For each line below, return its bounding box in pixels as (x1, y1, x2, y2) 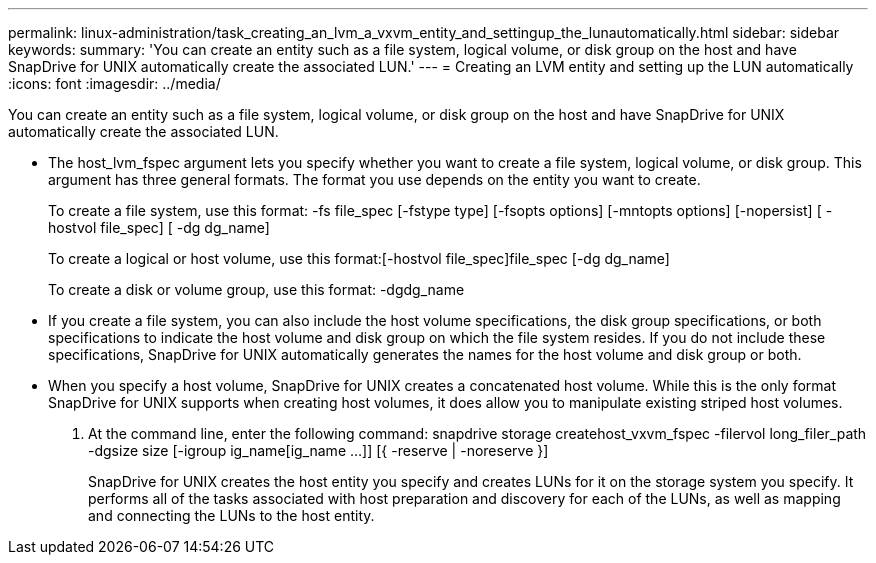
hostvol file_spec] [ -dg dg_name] (48, 219, 270, 236)
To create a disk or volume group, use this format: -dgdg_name (48, 281, 465, 298)
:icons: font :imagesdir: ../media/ (8, 75, 221, 92)
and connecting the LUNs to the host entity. (88, 507, 375, 524)
